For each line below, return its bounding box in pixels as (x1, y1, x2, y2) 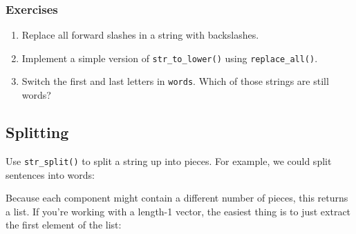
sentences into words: (6, 167, 95, 182)
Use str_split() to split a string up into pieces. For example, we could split (6, 153, 332, 168)
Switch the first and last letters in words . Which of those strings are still (21, 74, 329, 88)
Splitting (6, 121, 69, 143)
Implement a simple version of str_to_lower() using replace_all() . (21, 50, 318, 65)
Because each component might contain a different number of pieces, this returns (6, 191, 348, 205)
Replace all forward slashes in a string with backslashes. (21, 28, 259, 42)
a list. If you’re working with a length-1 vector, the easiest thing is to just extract (6, 204, 351, 218)
